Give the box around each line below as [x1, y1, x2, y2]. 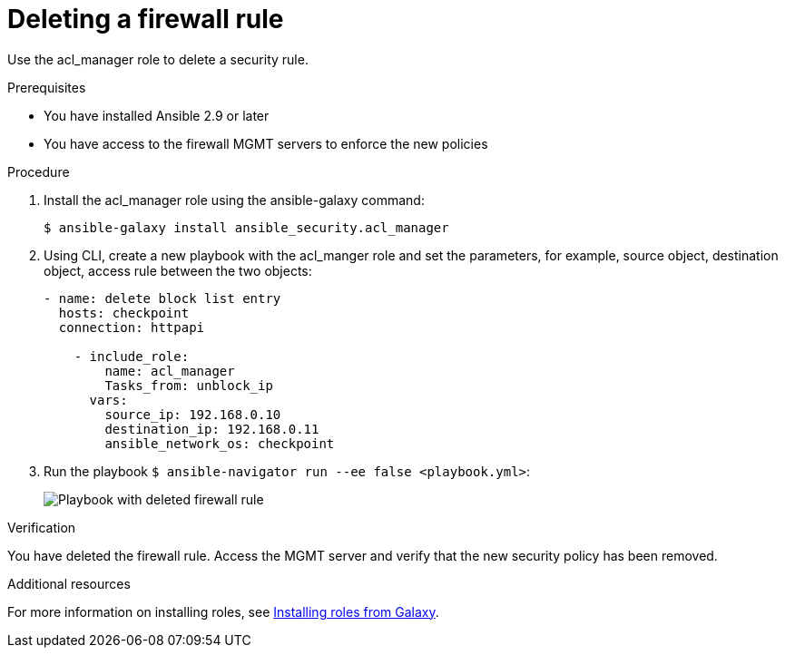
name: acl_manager [104, 363, 235, 378]
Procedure [7, 163, 70, 180]
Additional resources [7, 575, 131, 591]
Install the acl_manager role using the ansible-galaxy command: [44, 191, 425, 208]
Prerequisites [7, 79, 86, 95]
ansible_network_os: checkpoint [104, 435, 335, 451]
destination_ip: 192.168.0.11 [104, 421, 319, 436]
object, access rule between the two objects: [44, 262, 312, 279]
